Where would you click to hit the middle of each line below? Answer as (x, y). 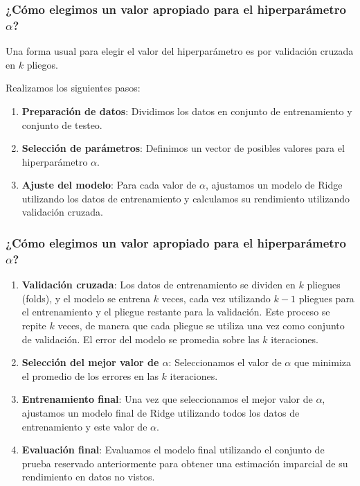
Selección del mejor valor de (90, 362)
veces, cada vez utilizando (216, 298)
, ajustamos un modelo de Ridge (274, 185)
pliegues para (326, 298)
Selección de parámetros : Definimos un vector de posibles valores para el (183, 148)
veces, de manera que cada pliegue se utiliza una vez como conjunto (201, 325)
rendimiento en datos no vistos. (88, 477)
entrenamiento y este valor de (84, 426)
